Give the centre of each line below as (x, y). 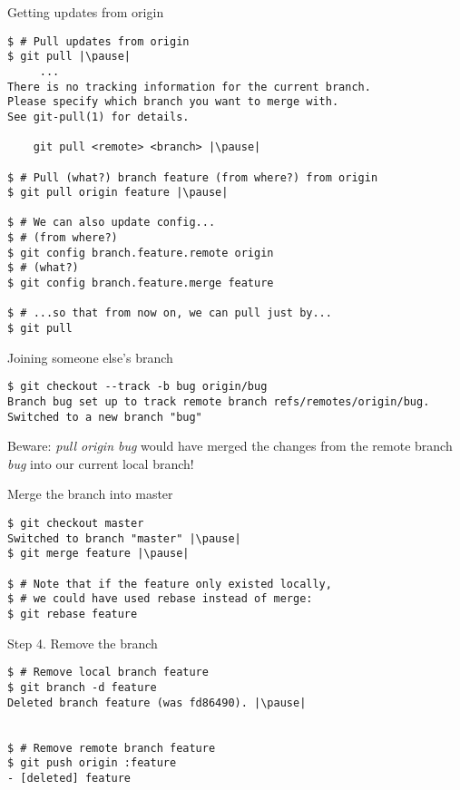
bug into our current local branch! (101, 463)
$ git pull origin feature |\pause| (118, 193)
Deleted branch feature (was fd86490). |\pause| (157, 702)
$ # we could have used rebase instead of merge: (160, 599)
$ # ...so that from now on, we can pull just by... (170, 313)
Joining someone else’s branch (90, 357)
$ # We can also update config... (112, 223)
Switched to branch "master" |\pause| (124, 538)
